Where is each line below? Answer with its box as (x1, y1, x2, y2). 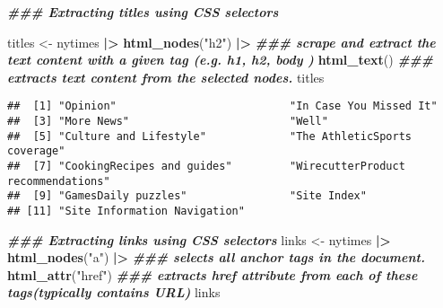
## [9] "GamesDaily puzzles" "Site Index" (7, 189, 367, 203)
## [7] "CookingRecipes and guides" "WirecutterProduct (7, 160, 405, 172)
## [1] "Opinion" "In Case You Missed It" (7, 100, 438, 113)
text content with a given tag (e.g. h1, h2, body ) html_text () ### (7, 50, 434, 69)
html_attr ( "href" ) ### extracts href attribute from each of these (7, 265, 418, 284)
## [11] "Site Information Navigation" (7, 204, 245, 217)
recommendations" (7, 174, 110, 188)
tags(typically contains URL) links (7, 283, 221, 302)
